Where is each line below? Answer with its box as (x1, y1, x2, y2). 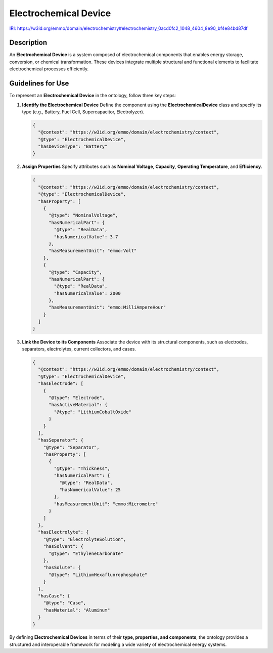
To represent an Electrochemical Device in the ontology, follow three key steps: (9, 93, 176, 99)
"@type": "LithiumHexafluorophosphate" (49, 572, 148, 578)
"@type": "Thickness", (54, 465, 111, 471)
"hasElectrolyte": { (38, 529, 89, 535)
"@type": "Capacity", (49, 269, 102, 275)
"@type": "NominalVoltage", (49, 212, 118, 219)
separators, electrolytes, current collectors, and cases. (22, 346, 136, 352)
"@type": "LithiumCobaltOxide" (54, 409, 131, 415)
